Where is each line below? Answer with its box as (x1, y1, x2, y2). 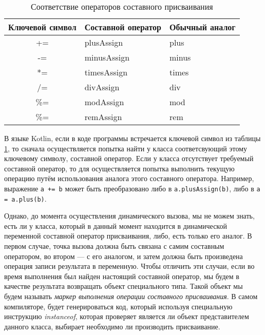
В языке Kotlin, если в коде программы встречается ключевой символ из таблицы (4, 133, 261, 143)
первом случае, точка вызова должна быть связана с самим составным (4, 241, 224, 251)
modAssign (84, 96, 124, 108)
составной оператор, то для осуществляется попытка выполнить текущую (4, 163, 235, 173)
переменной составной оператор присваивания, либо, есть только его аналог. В (4, 230, 252, 241)
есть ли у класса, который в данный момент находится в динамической (4, 220, 227, 231)
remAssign (84, 111, 122, 123)
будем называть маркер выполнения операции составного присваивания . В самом (4, 291, 258, 302)
